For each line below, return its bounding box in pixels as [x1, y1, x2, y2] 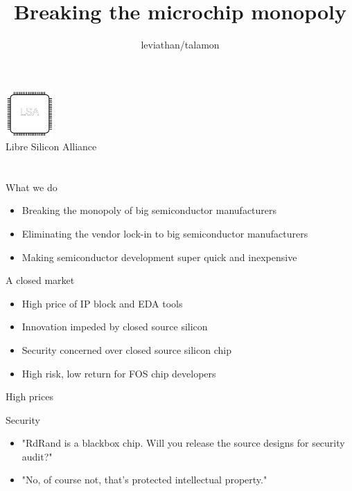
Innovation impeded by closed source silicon [21, 319, 208, 334]
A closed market [6, 273, 75, 287]
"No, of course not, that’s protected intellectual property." [21, 472, 267, 487]
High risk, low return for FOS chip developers [21, 366, 216, 380]
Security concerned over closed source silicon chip [21, 342, 231, 357]
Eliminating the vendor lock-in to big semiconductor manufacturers [21, 226, 308, 240]
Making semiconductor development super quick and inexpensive [21, 249, 297, 264]
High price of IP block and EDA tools [21, 296, 183, 310]
